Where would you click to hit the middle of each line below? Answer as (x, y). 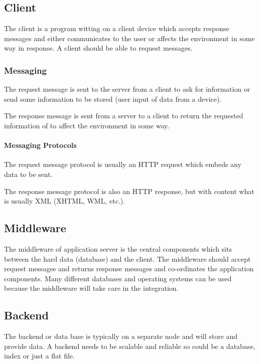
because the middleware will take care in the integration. (91, 288)
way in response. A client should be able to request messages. (98, 48)
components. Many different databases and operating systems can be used (118, 278)
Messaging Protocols (40, 145)
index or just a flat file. (39, 356)
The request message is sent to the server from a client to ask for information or (127, 89)
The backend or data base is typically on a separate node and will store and (121, 336)
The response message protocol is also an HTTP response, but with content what (129, 191)
